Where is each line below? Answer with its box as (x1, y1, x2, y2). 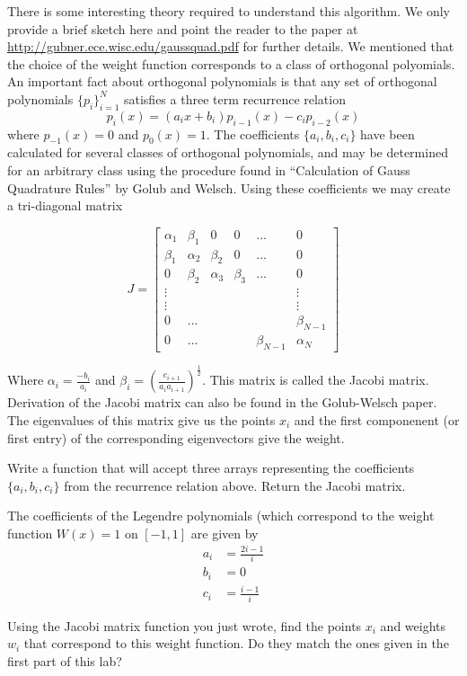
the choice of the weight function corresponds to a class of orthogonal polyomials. (7, 54, 455, 73)
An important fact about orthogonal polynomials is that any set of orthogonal (7, 72, 437, 91)
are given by (190, 523, 259, 542)
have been (360, 124, 415, 143)
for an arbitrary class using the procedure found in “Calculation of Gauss (7, 160, 410, 179)
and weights (380, 616, 446, 635)
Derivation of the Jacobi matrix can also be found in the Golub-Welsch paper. (7, 393, 437, 412)
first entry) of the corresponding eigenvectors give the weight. (7, 428, 345, 447)
